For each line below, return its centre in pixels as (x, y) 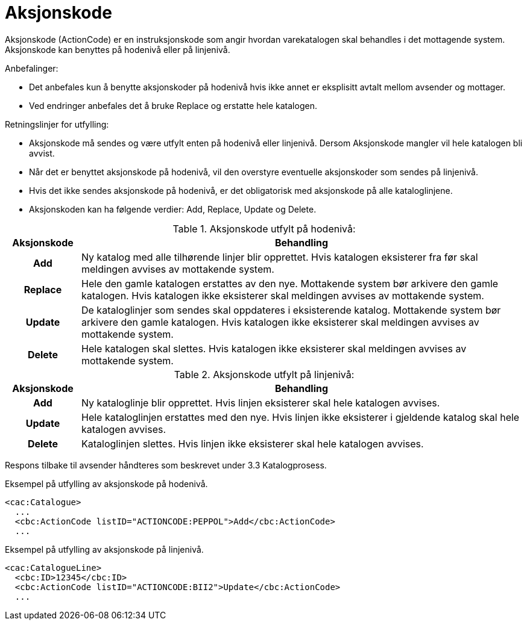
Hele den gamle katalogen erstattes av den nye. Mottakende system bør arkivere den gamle (290, 283)
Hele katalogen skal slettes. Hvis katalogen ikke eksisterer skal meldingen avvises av (274, 348)
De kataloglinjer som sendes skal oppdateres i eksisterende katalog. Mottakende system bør (291, 310)
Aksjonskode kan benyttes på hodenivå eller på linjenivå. (118, 49)
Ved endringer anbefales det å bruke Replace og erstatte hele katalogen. (173, 105)
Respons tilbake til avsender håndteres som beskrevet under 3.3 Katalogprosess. (166, 465)
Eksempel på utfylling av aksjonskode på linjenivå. (104, 549)
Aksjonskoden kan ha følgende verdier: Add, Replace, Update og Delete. (173, 209)
